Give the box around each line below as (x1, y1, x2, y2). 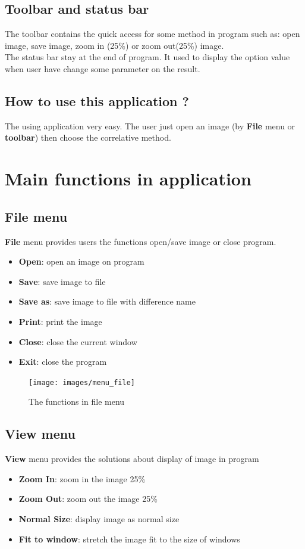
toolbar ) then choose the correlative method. (5, 131, 171, 144)
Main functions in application (5, 166, 251, 191)
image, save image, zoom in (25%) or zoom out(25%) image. (5, 39, 224, 51)
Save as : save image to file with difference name (18, 295, 196, 308)
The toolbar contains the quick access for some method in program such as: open (5, 27, 300, 40)
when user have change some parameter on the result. (5, 62, 200, 75)
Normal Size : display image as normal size (18, 512, 180, 525)
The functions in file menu (29, 395, 125, 408)
